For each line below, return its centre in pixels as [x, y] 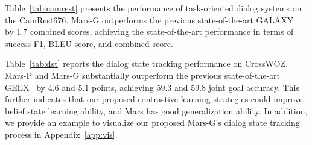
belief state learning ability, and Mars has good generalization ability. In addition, [156, 110]
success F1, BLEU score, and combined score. [89, 43]
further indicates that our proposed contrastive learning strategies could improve [154, 99]
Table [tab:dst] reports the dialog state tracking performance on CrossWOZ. [146, 63]
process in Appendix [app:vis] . [61, 134]
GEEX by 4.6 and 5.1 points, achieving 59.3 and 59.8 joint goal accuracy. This [152, 87]
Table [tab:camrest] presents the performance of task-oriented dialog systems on [153, 8]
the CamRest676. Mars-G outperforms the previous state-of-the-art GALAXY [149, 20]
